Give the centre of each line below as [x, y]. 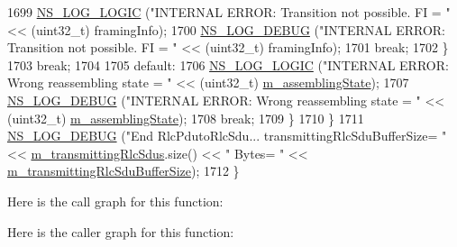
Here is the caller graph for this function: [121, 231]
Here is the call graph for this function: [115, 201]
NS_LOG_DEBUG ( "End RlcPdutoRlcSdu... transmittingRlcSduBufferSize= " [227, 136]
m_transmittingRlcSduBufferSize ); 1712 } [123, 171]
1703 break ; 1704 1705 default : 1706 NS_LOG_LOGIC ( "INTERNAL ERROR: [228, 64]
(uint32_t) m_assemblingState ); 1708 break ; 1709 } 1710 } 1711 [186, 118]
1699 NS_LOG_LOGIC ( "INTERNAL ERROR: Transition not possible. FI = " [229, 12]
